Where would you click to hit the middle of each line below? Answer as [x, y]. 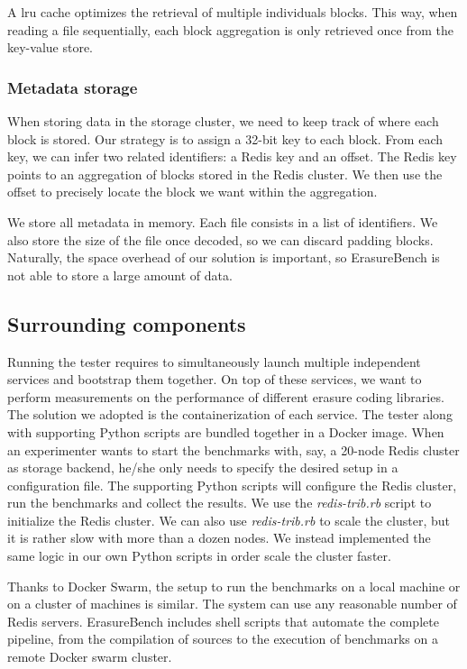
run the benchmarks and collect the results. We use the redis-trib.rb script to [220, 503]
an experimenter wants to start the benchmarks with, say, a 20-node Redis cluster [233, 449]
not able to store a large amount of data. [120, 275]
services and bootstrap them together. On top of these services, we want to [215, 379]
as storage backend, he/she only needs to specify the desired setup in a [203, 467]
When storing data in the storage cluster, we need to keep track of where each [223, 121]
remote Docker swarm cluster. [90, 657]
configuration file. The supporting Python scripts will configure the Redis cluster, [232, 485]
